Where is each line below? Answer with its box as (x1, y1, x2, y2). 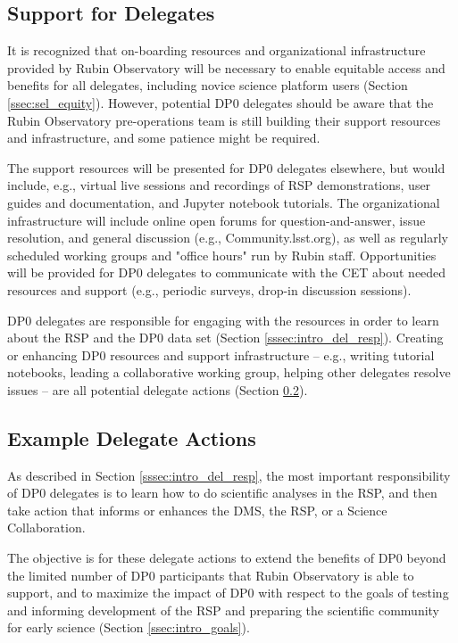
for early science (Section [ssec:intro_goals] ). (7, 618, 250, 637)
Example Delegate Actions (7, 424, 256, 451)
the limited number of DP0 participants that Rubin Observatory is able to (7, 565, 414, 584)
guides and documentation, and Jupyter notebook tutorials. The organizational (7, 193, 440, 211)
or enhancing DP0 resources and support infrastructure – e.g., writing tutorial (7, 345, 435, 364)
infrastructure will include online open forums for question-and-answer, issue (7, 210, 426, 229)
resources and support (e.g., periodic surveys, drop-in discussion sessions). (7, 280, 412, 299)
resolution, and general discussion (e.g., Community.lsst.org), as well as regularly (7, 228, 448, 247)
